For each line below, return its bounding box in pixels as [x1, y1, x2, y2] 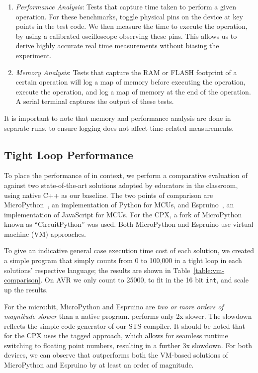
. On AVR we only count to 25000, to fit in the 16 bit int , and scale [40, 275, 249, 285]
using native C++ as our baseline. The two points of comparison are [4, 189, 213, 200]
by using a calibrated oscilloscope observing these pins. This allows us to [15, 30, 237, 41]
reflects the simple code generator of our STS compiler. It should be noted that [4, 320, 245, 331]
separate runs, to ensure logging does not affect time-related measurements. [4, 122, 234, 133]
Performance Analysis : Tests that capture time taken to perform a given [15, 1, 236, 11]
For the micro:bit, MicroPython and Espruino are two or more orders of [4, 301, 224, 311]
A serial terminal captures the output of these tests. [15, 96, 174, 106]
